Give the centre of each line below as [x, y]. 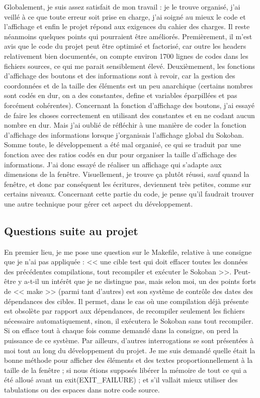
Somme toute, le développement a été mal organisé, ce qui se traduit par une [123, 144]
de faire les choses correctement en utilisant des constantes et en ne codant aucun [129, 115]
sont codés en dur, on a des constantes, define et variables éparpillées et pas [121, 95]
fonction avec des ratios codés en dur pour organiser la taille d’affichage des [120, 154]
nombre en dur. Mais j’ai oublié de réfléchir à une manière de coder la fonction [125, 125]
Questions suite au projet [71, 230]
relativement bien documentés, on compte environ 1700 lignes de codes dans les [126, 56]
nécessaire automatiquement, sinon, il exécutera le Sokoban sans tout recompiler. [129, 320]
